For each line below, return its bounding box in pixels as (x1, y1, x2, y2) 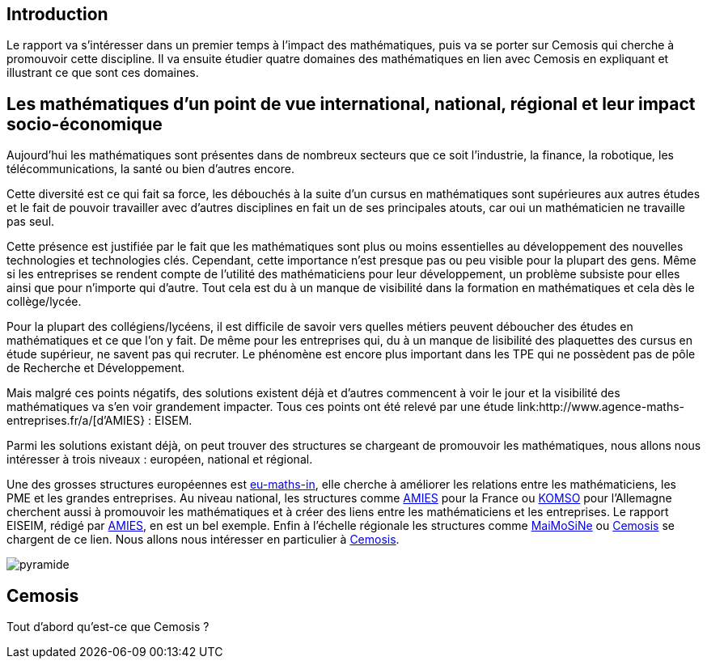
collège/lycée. (6, 294, 82, 309)
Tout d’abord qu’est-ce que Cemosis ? (6, 620, 210, 634)
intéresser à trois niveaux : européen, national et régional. (6, 452, 313, 467)
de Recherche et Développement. (6, 361, 185, 375)
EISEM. (155, 413, 193, 428)
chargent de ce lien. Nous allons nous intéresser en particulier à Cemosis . (6, 532, 400, 547)
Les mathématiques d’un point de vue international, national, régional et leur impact (6, 93, 696, 114)
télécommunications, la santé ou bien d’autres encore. (6, 162, 294, 176)
